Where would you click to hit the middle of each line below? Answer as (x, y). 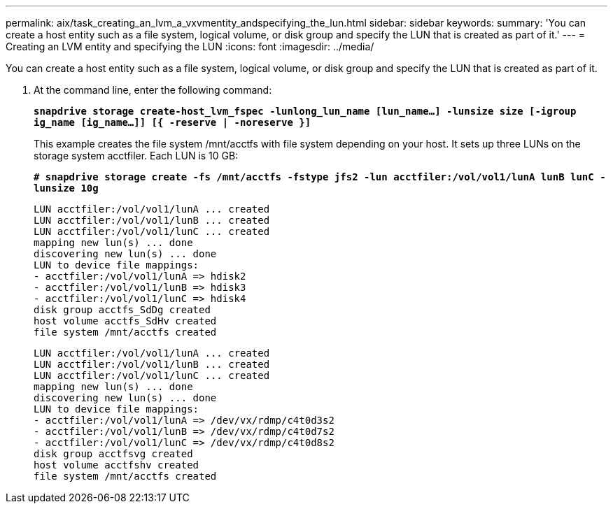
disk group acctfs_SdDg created (122, 310)
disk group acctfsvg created (113, 454)
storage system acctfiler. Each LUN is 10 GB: (136, 156)
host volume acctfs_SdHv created (125, 321)
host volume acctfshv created (117, 465)
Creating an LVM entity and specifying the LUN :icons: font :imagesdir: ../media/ (190, 46)
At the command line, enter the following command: (153, 90)
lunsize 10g (66, 188)
